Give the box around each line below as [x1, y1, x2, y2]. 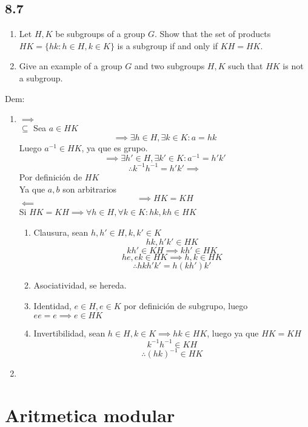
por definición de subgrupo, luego [124, 299, 248, 312]
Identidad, [33, 299, 72, 312]
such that [228, 60, 263, 72]
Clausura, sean [33, 225, 89, 238]
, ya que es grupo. [81, 141, 148, 154]
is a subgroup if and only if [117, 39, 218, 52]
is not [283, 60, 304, 72]
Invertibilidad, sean [33, 326, 105, 339]
